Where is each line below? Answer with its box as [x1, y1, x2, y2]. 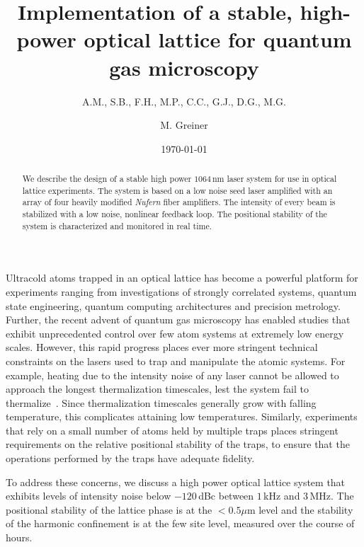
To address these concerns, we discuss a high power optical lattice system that [6, 474, 346, 489]
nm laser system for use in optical [212, 173, 337, 185]
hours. [6, 530, 33, 545]
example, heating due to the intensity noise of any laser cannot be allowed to [6, 367, 339, 382]
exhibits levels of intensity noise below [6, 488, 171, 503]
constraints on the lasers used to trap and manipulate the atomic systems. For [6, 353, 346, 368]
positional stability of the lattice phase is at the [6, 502, 212, 517]
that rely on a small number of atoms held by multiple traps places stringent [6, 422, 339, 437]
